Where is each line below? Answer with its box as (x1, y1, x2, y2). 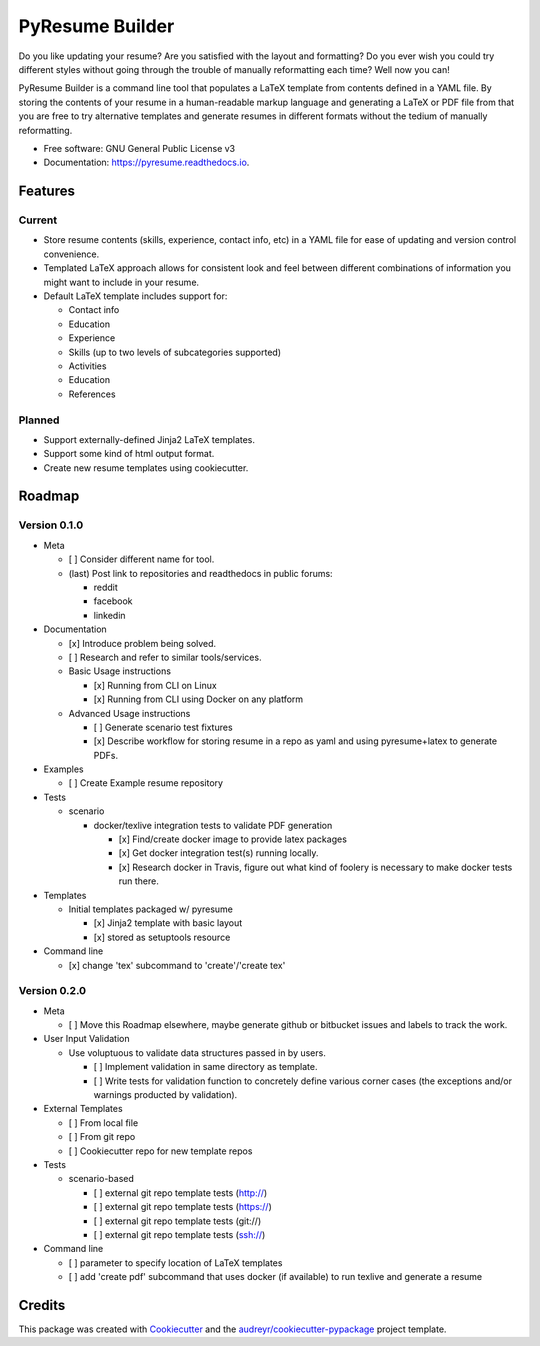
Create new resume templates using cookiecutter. (43, 461, 249, 474)
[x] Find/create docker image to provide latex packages (118, 833, 347, 845)
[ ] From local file (68, 1116, 139, 1129)
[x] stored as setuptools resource (93, 931, 231, 943)
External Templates (43, 1103, 124, 1115)
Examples (43, 763, 84, 775)
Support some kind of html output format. (43, 448, 215, 460)
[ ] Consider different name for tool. (68, 553, 215, 565)
